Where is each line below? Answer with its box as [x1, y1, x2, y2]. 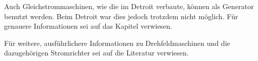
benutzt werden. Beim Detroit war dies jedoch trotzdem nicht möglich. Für [4, 11, 238, 21]
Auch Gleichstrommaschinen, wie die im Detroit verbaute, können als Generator [4, 1, 254, 11]
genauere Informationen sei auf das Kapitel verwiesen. [4, 21, 173, 31]
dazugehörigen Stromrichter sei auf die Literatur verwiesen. [4, 47, 189, 58]
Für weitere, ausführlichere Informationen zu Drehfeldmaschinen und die [4, 37, 231, 48]
